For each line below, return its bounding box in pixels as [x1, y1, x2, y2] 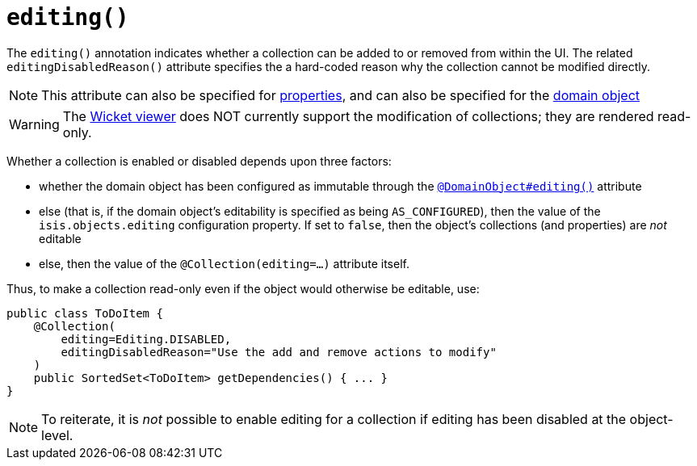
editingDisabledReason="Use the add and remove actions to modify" [61, 345, 497, 359]
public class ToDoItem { [6, 306, 163, 320]
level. [41, 426, 73, 443]
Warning [9, 115, 60, 132]
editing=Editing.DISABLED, [61, 332, 232, 346]
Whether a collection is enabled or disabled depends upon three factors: [6, 153, 392, 168]
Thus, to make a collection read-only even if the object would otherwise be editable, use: [6, 281, 480, 296]
